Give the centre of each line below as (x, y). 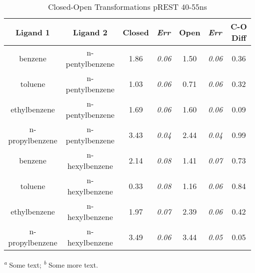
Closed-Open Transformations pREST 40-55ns (127, 7)
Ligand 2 (90, 32)
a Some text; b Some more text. (51, 264)
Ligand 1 (33, 32)
